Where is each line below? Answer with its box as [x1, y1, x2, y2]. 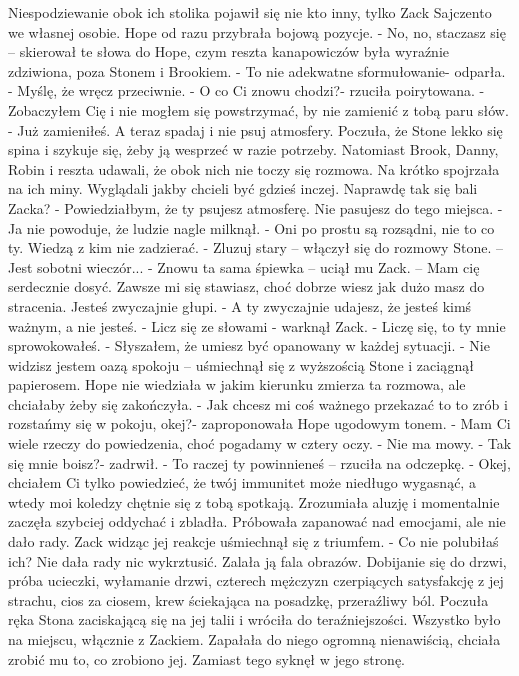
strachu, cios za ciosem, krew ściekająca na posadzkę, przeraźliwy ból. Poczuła [8, 589, 489, 610]
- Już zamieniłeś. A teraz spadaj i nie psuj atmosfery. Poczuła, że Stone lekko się [8, 119, 503, 140]
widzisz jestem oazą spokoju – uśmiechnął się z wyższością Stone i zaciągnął [8, 354, 475, 375]
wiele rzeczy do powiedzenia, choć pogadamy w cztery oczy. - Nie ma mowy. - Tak [8, 433, 512, 454]
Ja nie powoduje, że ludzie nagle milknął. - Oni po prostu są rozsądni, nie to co [8, 217, 495, 238]
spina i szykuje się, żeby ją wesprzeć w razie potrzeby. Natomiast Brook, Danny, [8, 139, 499, 160]
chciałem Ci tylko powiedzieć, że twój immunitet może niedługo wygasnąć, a [8, 472, 476, 493]
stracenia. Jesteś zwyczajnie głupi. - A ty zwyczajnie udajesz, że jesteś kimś [8, 295, 472, 316]
